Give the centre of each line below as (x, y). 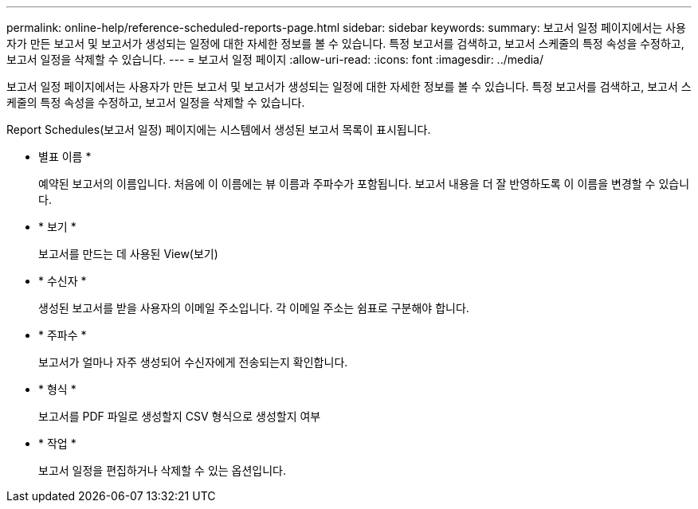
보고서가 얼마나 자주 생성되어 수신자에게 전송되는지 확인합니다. (193, 362)
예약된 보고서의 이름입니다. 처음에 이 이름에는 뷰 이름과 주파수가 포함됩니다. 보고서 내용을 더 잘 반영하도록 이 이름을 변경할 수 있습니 (364, 184)
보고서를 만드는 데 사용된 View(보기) (128, 254)
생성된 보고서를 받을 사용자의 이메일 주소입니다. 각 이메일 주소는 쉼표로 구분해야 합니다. (254, 308)
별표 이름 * (65, 157)
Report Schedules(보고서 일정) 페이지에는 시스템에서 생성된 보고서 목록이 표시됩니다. (219, 129)
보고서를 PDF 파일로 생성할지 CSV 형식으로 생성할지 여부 (180, 416)
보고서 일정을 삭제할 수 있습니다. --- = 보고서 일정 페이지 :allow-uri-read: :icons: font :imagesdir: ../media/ (275, 59)
